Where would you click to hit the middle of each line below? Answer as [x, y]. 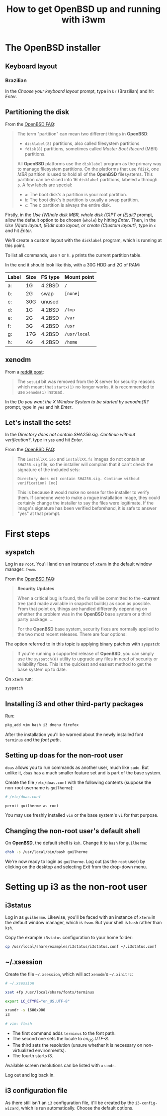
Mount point [79, 277]
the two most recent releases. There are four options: [72, 634]
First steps [28, 534]
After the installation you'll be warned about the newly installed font [74, 734]
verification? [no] [38, 483]
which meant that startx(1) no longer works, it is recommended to [86, 386]
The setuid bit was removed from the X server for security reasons [86, 381]
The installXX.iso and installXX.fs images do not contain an [81, 459]
